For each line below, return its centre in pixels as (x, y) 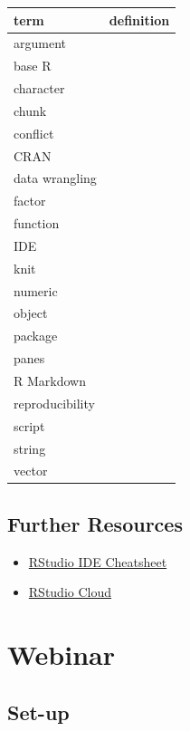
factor (30, 201)
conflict (34, 133)
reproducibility (54, 403)
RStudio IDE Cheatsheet (98, 561)
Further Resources (95, 523)
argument (40, 43)
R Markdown (50, 380)
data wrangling (55, 178)
